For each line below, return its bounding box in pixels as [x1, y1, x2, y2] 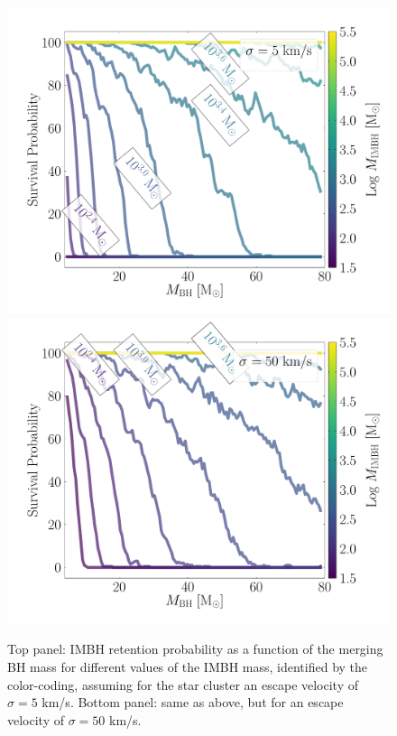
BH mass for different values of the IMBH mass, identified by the [7, 657, 368, 675]
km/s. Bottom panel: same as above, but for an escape [42, 693, 344, 712]
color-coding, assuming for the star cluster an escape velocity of [7, 675, 359, 694]
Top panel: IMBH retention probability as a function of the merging [7, 639, 383, 658]
